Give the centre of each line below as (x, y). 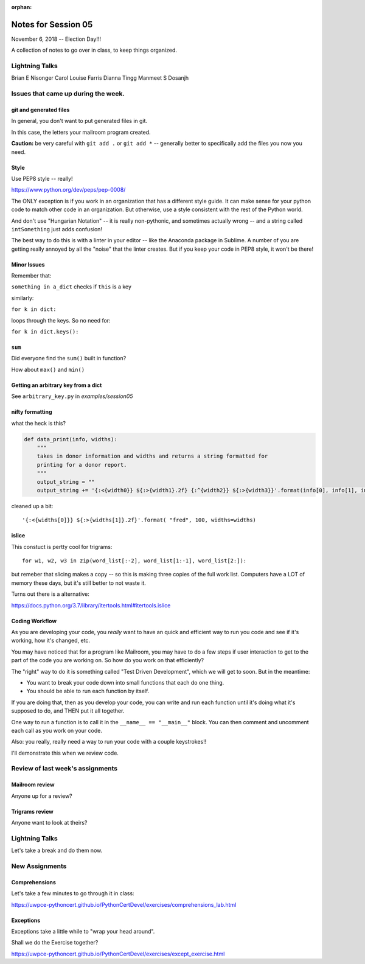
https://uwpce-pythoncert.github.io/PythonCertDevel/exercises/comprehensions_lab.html (124, 904)
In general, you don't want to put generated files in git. (79, 121)
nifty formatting (32, 412)
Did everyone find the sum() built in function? (69, 358)
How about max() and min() (48, 369)
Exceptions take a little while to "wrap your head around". (83, 931)
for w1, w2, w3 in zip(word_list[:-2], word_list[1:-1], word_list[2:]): (134, 561)
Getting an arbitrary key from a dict (57, 385)
